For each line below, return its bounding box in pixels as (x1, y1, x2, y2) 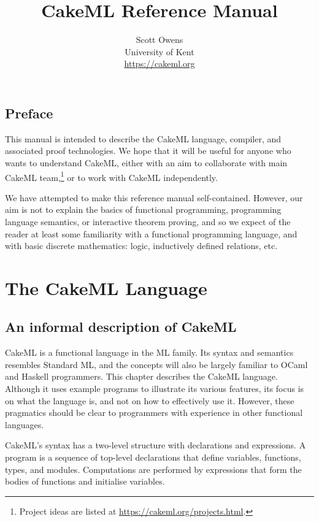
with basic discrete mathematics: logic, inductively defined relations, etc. (5, 239, 278, 252)
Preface (5, 103, 53, 122)
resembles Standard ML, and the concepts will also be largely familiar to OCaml (5, 358, 308, 370)
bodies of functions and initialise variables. (5, 475, 165, 488)
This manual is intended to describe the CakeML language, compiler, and (5, 132, 282, 145)
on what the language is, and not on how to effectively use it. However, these (5, 394, 294, 407)
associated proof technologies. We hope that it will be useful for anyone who (5, 144, 291, 157)
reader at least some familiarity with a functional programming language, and (5, 227, 298, 240)
